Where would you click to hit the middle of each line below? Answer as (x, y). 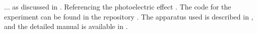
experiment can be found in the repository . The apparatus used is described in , (129, 16)
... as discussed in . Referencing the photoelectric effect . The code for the (118, 6)
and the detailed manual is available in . (66, 26)
